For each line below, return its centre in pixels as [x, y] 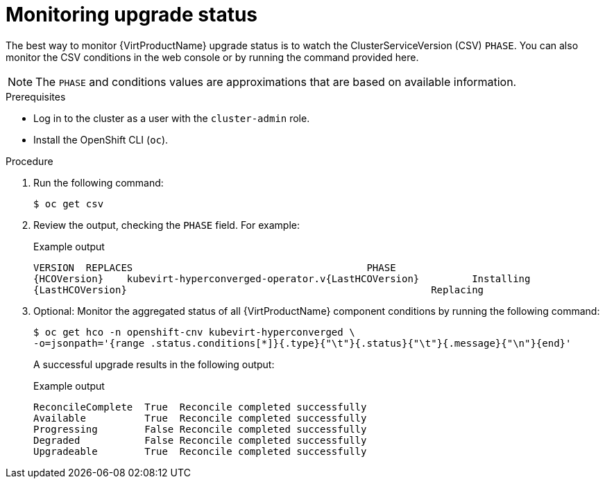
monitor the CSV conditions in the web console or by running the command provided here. [212, 57]
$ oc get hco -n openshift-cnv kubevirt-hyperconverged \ [194, 332]
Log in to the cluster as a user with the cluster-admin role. [172, 118]
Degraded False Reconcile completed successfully [200, 440]
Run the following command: [99, 182]
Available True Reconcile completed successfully [200, 418]
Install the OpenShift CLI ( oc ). [101, 139]
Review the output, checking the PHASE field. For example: [167, 225]
